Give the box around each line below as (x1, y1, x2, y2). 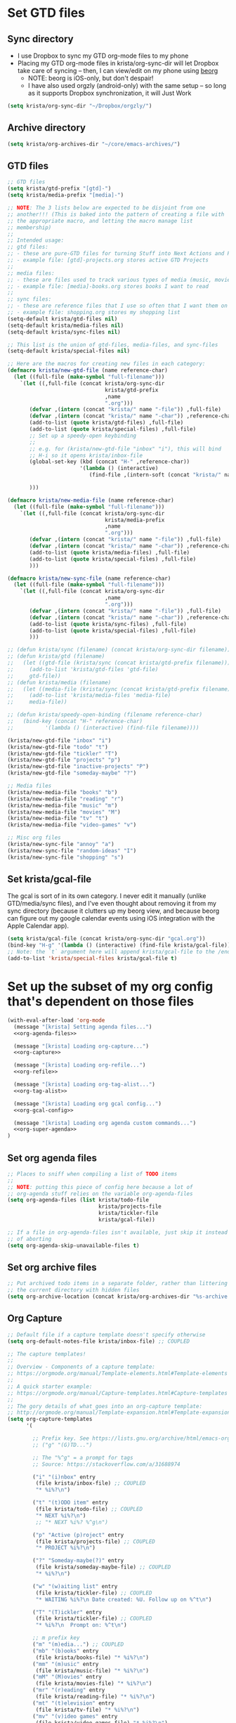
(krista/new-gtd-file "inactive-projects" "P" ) (7, 763, 150, 770)
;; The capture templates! (7, 1351, 86, 1358)
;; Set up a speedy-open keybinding (29, 432, 137, 439)
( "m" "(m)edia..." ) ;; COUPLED (32, 1641, 124, 1649)
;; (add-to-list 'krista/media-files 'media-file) (7, 692, 171, 699)
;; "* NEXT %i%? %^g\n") (35, 1519, 109, 1526)
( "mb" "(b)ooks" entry (32, 1647, 99, 1654)
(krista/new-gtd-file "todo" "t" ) (7, 743, 109, 750)
